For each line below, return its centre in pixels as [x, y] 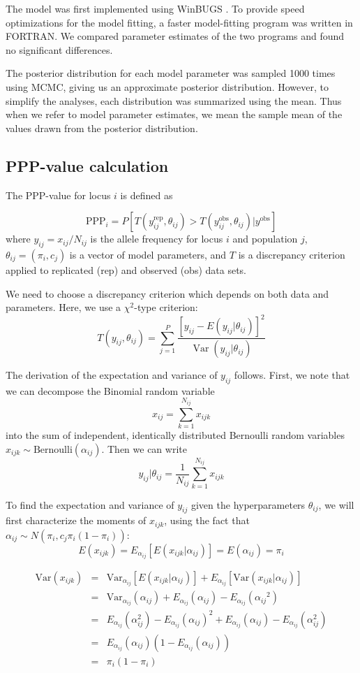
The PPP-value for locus [58, 195]
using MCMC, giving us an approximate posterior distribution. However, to [167, 86]
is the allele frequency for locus [157, 239]
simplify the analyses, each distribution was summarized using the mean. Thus [174, 100]
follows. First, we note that [292, 375]
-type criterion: [166, 307]
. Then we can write [144, 448]
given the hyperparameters [248, 504]
